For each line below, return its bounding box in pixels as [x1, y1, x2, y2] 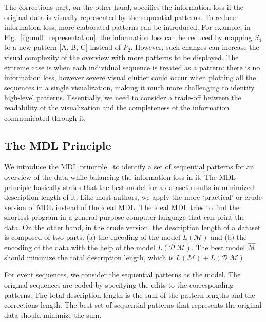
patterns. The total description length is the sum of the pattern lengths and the [4, 289, 255, 300]
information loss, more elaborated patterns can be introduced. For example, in [4, 22, 251, 32]
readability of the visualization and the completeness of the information [4, 102, 230, 112]
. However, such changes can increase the [130, 42, 259, 52]
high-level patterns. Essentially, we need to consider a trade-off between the [4, 92, 241, 103]
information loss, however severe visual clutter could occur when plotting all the [4, 72, 256, 83]
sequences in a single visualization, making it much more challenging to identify [4, 82, 255, 92]
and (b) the [211, 232, 247, 242]
